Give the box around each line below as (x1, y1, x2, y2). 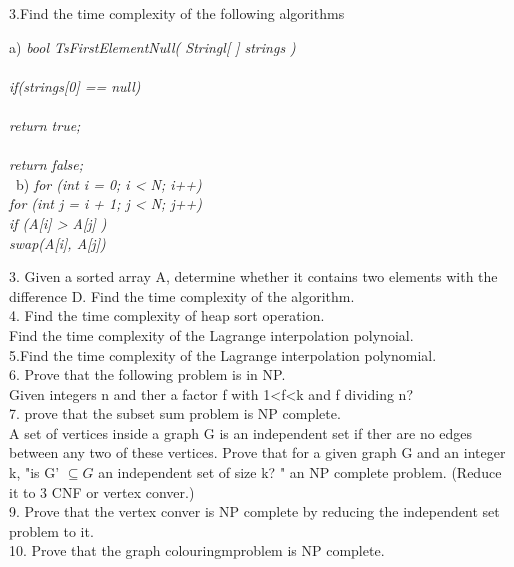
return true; (9, 114, 81, 135)
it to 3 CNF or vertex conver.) (9, 481, 195, 502)
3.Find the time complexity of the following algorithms (9, 3, 345, 23)
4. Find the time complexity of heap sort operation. (9, 305, 325, 326)
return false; (9, 154, 84, 175)
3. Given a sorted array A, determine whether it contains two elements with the (9, 266, 498, 287)
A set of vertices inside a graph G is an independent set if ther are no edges (9, 422, 473, 443)
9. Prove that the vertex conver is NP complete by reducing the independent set (9, 501, 500, 522)
